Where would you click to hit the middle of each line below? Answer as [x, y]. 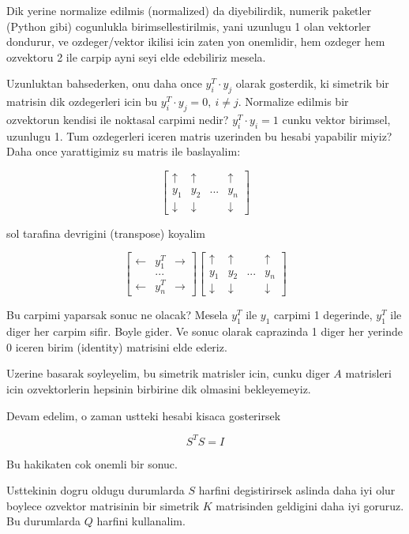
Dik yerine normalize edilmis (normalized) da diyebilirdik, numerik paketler [189, 10]
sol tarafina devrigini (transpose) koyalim [106, 233]
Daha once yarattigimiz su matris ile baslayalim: [124, 151]
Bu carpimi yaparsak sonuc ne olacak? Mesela [117, 315]
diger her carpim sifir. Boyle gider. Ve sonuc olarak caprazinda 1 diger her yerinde [205, 331]
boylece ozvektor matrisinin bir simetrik [103, 505]
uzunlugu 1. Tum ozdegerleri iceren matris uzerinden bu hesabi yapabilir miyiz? [199, 135]
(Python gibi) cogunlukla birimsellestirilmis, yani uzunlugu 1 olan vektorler [189, 26]
